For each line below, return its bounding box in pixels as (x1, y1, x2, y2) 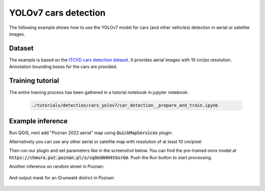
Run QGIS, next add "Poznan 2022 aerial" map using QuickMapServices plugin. (9, 130, 173, 136)
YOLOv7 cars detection (9, 7, 106, 18)
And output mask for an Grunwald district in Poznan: (9, 174, 115, 181)
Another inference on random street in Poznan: (9, 164, 104, 169)
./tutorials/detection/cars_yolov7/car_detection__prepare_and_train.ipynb (31, 103, 218, 108)
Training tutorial (9, 76, 59, 85)
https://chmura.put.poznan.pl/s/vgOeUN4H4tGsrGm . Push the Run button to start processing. (9, 154, 212, 160)
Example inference (9, 117, 68, 125)
